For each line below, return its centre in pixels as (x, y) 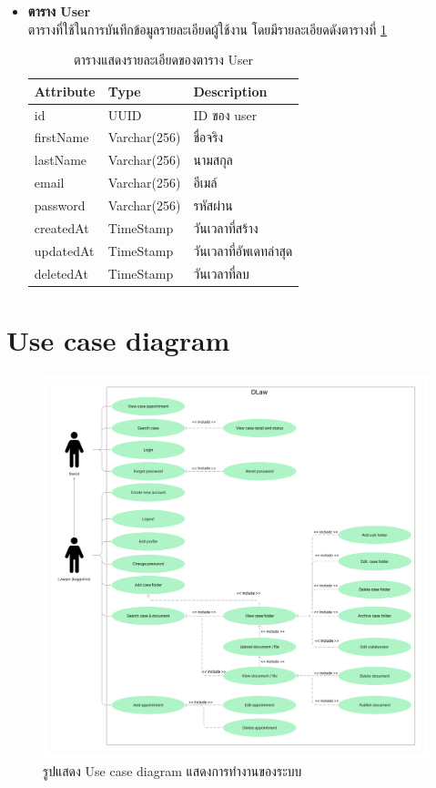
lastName (61, 160)
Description (230, 91)
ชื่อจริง (208, 137)
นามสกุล (213, 160)
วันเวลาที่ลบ (221, 273)
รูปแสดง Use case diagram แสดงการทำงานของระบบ (172, 771)
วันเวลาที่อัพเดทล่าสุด (243, 250)
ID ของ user (225, 114)
